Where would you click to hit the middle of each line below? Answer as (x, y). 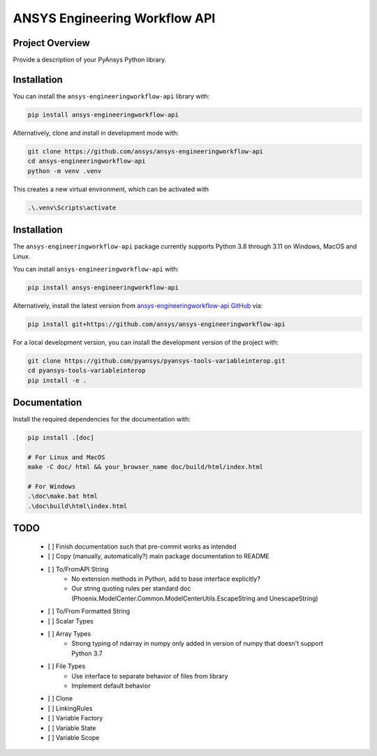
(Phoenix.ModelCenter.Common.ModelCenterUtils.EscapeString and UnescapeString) (195, 598)
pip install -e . (57, 380)
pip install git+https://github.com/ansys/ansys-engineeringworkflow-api (156, 324)
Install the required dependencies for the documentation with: (102, 420)
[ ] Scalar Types (71, 621)
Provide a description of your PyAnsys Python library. (90, 60)
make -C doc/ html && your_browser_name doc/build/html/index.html (146, 467)
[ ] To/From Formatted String (89, 612)
